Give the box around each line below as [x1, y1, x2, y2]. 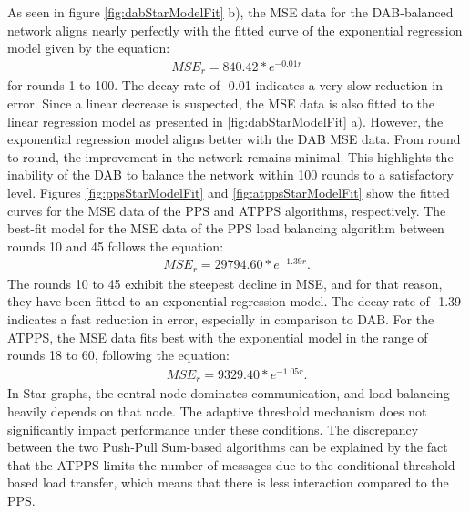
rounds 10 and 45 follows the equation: [7, 236, 224, 255]
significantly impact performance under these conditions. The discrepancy [7, 419, 419, 438]
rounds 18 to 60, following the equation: [7, 345, 230, 364]
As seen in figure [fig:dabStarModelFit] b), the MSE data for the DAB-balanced [7, 3, 454, 21]
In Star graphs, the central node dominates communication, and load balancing [7, 384, 450, 403]
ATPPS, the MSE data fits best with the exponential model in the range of [7, 327, 428, 346]
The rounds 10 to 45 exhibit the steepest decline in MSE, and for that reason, [7, 273, 443, 292]
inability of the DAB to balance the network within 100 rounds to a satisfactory [7, 165, 454, 184]
